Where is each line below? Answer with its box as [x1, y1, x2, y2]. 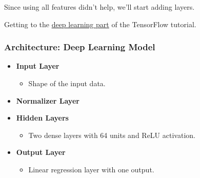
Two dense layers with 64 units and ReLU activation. [28, 129, 195, 140]
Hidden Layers [16, 112, 69, 123]
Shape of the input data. [28, 78, 106, 88]
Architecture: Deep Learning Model [4, 41, 155, 53]
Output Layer [16, 147, 66, 157]
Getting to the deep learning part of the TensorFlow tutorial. [4, 18, 196, 29]
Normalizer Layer [16, 95, 79, 106]
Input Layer [16, 61, 59, 71]
